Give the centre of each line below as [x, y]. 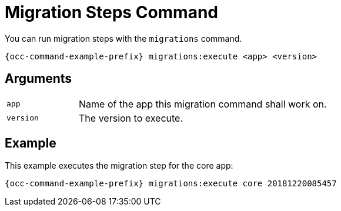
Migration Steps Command [112, 12]
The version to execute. [131, 118]
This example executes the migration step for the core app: [119, 166]
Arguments [39, 79]
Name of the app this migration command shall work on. [203, 104]
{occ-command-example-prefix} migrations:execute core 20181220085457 [171, 184]
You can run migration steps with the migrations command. [123, 38]
